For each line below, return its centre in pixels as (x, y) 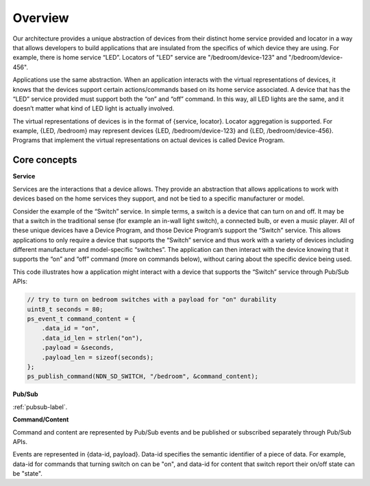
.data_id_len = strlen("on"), (92, 338)
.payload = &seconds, (78, 348)
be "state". (27, 474)
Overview (41, 18)
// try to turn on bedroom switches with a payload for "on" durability (152, 300)
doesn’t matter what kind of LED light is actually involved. (94, 108)
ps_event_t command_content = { (82, 319)
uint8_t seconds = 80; (65, 309)
